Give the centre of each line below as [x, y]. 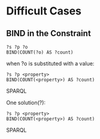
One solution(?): [26, 103]
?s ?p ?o [17, 47]
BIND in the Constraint [49, 33]
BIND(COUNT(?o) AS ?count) [40, 52]
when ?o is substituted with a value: [50, 63]
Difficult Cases [44, 11]
